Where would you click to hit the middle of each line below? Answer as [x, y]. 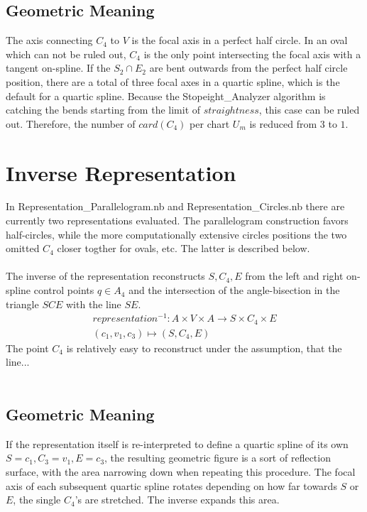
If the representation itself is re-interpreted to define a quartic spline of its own [177, 443]
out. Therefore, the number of [71, 123]
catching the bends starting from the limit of [103, 110]
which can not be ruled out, [66, 54]
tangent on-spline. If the [58, 68]
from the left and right [294, 276]
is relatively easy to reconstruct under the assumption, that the [204, 348]
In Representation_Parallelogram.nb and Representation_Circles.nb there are [175, 206]
